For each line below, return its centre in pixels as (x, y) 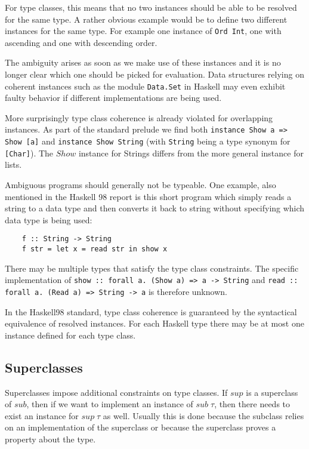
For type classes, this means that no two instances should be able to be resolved (151, 7)
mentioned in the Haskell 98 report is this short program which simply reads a (148, 196)
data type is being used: (49, 219)
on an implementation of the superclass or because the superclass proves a (140, 427)
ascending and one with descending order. (81, 42)
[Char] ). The (29, 153)
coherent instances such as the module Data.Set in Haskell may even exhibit (145, 86)
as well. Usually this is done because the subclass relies (203, 415)
